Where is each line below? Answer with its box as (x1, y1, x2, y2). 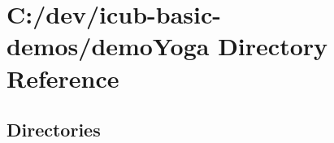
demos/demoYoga (7, 29, 210, 63)
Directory (218, 29, 328, 63)
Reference (7, 61, 119, 94)
